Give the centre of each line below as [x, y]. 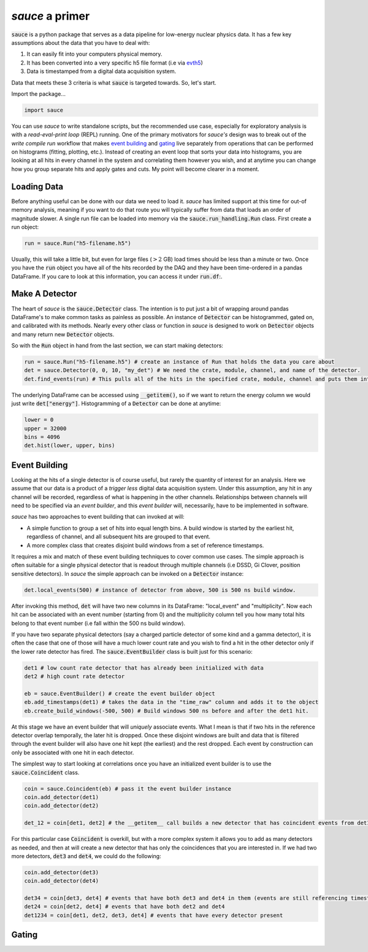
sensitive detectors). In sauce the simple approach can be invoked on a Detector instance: [128, 573]
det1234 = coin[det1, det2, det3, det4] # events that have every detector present [154, 915]
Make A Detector [44, 294]
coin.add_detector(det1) [62, 797]
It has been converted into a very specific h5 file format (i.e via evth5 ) [115, 63]
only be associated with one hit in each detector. [73, 753]
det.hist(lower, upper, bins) [70, 446]
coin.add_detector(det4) [62, 881]
